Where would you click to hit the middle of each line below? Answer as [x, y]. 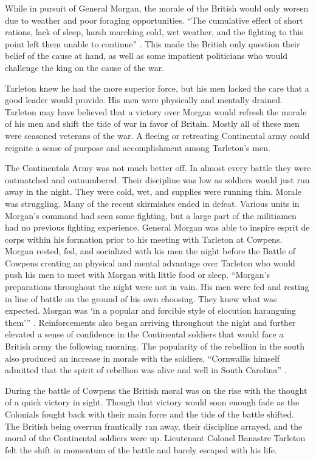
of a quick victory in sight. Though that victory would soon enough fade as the [152, 402]
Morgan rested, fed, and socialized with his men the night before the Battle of [150, 251]
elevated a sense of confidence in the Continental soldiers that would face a [144, 334]
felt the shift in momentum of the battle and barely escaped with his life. [141, 449]
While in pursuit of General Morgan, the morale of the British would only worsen [157, 8]
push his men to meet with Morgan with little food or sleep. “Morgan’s [137, 275]
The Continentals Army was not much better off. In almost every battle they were [158, 168]
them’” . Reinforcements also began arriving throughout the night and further [150, 322]
